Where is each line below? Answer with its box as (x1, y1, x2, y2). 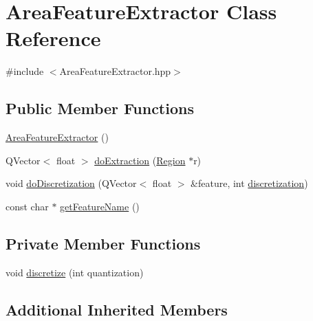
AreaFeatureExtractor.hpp (59, 64, 171, 78)
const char (6, 199, 49, 213)
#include (6, 64, 44, 78)
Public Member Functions (6, 98, 194, 119)
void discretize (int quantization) (6, 265, 144, 279)
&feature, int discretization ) (191, 176, 308, 190)
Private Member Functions (6, 232, 201, 254)
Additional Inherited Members (6, 298, 228, 320)
